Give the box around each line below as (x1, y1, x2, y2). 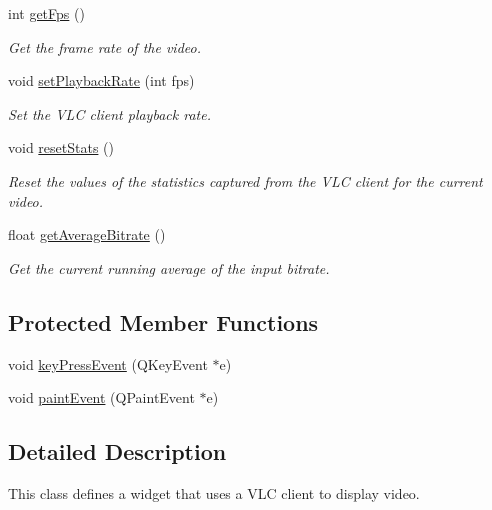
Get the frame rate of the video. (8, 36, 201, 57)
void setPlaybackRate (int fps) (8, 70, 195, 91)
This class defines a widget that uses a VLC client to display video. (8, 482, 420, 503)
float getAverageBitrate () (8, 224, 166, 245)
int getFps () (8, 3, 85, 23)
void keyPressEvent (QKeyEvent (8, 353, 208, 374)
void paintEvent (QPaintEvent (8, 387, 195, 408)
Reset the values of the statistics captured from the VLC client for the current (8, 170, 483, 191)
